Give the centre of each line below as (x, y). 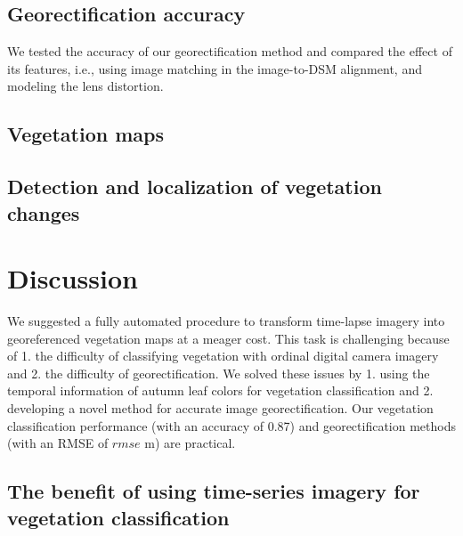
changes (44, 212)
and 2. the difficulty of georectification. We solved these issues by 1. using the (219, 373)
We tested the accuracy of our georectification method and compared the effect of (230, 51)
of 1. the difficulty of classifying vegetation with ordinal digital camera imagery (223, 356)
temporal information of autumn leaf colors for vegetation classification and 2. (220, 390)
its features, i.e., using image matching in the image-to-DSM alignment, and (215, 68)
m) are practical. (190, 443)
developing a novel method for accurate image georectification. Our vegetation (220, 408)
